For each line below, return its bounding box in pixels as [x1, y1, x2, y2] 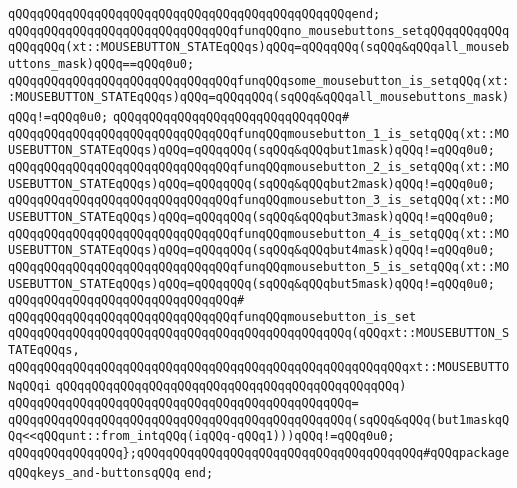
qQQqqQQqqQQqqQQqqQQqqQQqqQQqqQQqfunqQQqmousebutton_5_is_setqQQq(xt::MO [8, 259, 510, 274]
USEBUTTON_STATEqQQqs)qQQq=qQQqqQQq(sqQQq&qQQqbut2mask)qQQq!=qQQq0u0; [8, 176, 495, 191]
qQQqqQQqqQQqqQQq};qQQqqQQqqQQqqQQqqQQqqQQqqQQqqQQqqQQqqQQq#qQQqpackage [8, 446, 510, 461]
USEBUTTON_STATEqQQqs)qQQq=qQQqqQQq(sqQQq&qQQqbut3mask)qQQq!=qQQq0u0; [8, 209, 495, 224]
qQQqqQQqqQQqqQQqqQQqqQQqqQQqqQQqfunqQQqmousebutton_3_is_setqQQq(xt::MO [8, 193, 510, 208]
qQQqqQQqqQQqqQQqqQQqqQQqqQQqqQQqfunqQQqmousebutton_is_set [8, 309, 417, 324]
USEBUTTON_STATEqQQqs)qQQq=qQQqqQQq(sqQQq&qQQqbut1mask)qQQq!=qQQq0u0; [8, 143, 495, 158]
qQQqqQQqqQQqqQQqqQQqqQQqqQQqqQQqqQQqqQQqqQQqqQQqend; [8, 7, 381, 21]
